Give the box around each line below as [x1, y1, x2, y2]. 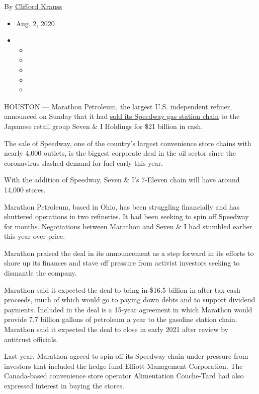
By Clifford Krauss [4, 1, 62, 11]
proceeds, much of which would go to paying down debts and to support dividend [4, 294, 255, 305]
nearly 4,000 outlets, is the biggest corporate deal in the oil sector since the [4, 148, 236, 158]
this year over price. [4, 231, 65, 241]
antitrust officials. [4, 334, 58, 344]
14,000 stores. [4, 184, 46, 194]
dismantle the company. [4, 268, 77, 278]
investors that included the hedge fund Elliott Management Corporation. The [4, 360, 243, 371]
